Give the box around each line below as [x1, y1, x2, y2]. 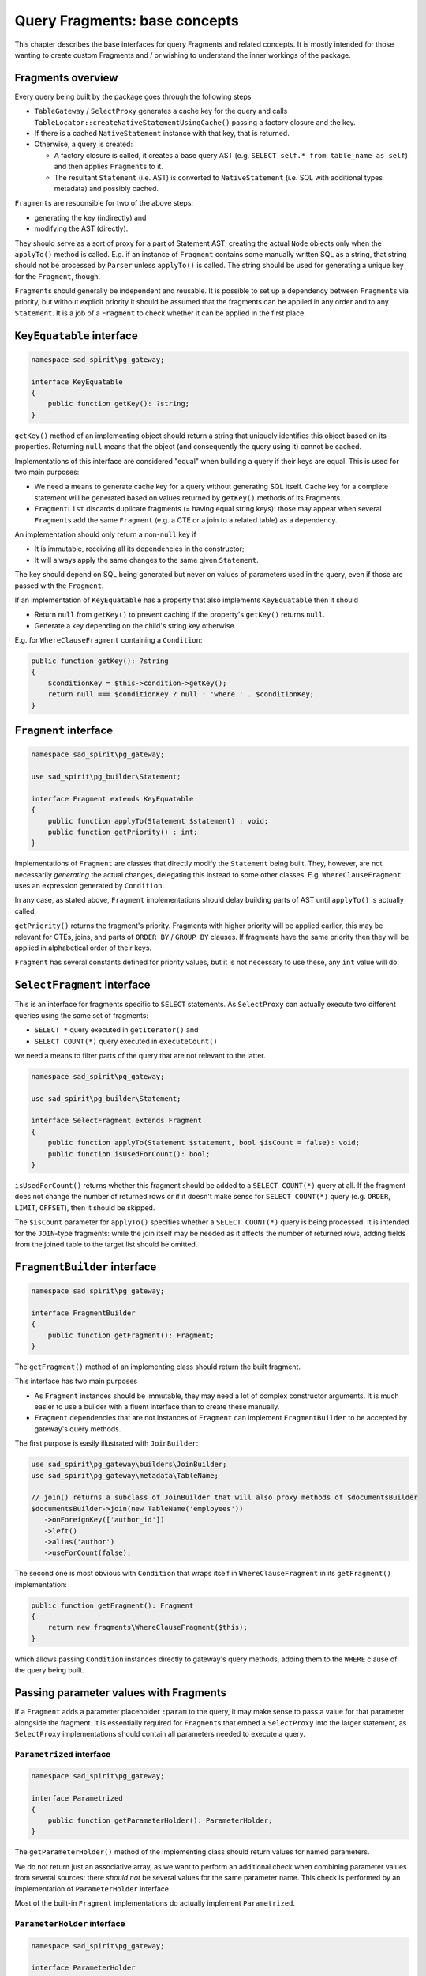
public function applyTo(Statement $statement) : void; [47, 816, 269, 825]
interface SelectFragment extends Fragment [31, 1116, 203, 1126]
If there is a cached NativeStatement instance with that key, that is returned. [34, 129, 290, 138]
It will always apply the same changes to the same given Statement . [34, 555, 260, 564]
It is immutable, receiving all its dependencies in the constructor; [34, 544, 245, 553]
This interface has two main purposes [14, 1376, 138, 1386]
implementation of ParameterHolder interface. [14, 1884, 171, 1893]
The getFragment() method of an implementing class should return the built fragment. [14, 1362, 301, 1371]
